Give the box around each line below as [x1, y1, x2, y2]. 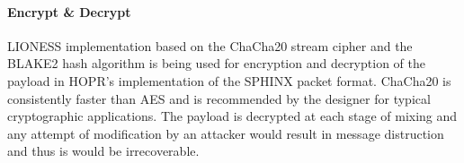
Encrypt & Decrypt [7, 2, 131, 21]
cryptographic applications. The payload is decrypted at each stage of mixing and [7, 107, 458, 125]
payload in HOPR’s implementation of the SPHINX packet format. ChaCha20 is [7, 71, 451, 90]
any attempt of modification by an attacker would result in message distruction [7, 124, 444, 142]
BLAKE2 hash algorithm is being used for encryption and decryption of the [7, 54, 425, 73]
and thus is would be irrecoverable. [7, 142, 200, 160]
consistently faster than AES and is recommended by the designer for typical [7, 89, 431, 107]
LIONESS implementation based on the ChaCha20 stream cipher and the [7, 36, 413, 55]
